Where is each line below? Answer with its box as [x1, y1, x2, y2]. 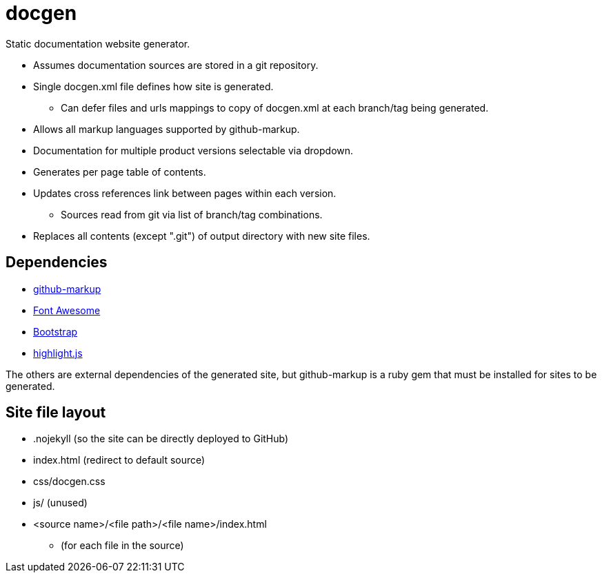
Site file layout [6, 404, 106, 422]
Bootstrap [33, 325, 78, 338]
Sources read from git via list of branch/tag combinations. [61, 208, 323, 220]
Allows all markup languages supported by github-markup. [33, 123, 300, 135]
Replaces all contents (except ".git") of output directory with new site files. [33, 229, 370, 242]
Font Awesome [33, 304, 101, 316]
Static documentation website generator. [6, 37, 190, 50]
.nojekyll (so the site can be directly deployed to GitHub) [33, 433, 289, 445]
